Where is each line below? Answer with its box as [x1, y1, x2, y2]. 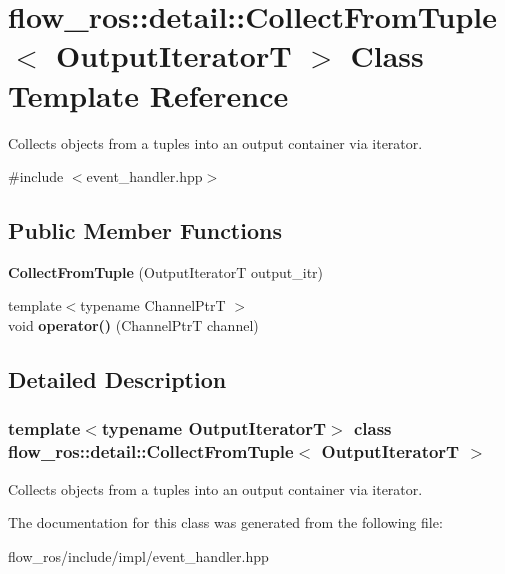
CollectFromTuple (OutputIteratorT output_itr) [8, 261, 324, 282]
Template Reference [8, 74, 289, 115]
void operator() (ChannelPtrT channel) [8, 315, 259, 336]
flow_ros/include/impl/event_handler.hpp [8, 545, 269, 566]
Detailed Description [8, 364, 227, 395]
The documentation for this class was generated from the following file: [8, 512, 443, 533]
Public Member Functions [8, 215, 282, 246]
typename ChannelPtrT [80, 295, 226, 316]
